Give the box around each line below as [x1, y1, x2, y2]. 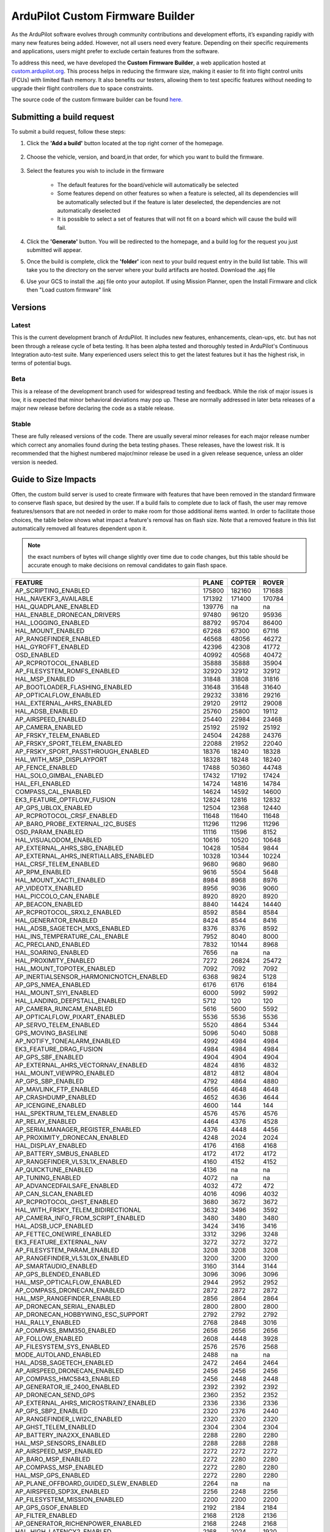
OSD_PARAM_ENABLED [15, 827, 84, 836]
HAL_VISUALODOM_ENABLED [15, 835, 102, 844]
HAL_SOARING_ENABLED [15, 948, 89, 957]
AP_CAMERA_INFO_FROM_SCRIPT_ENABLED [15, 1213, 145, 1222]
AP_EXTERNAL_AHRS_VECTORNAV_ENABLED [15, 1061, 148, 1069]
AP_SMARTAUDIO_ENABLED [15, 1262, 98, 1270]
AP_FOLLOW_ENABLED [15, 1334, 84, 1343]
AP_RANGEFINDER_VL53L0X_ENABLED [15, 1254, 130, 1262]
